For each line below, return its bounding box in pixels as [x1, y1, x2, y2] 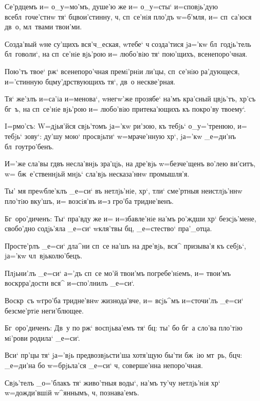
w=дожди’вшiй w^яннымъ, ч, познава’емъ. [5, 387, 139, 398]
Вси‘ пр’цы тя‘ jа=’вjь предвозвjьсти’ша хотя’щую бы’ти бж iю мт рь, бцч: [5, 350, 243, 360]
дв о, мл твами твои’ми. [5, 21, 82, 32]
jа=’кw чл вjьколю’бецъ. [5, 250, 83, 261]
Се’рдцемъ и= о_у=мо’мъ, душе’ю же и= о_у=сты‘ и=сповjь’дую [5, 1, 218, 11]
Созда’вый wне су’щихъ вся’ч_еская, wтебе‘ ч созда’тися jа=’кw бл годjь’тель [5, 38, 251, 49]
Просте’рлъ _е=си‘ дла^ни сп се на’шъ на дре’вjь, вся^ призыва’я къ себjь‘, [5, 240, 246, 251]
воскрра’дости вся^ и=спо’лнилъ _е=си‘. [5, 277, 135, 288]
